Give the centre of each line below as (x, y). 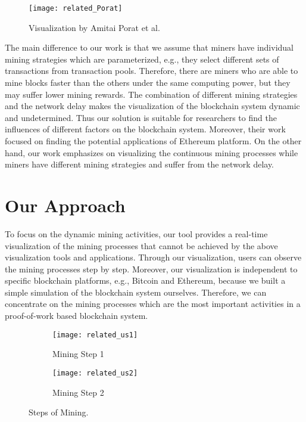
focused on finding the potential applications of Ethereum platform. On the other (153, 141)
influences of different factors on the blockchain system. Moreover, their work (145, 129)
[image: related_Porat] (76, 8)
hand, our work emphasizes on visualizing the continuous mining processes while (152, 152)
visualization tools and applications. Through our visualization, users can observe (153, 257)
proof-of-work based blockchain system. (76, 316)
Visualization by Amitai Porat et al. (94, 27)
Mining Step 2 (78, 392)
